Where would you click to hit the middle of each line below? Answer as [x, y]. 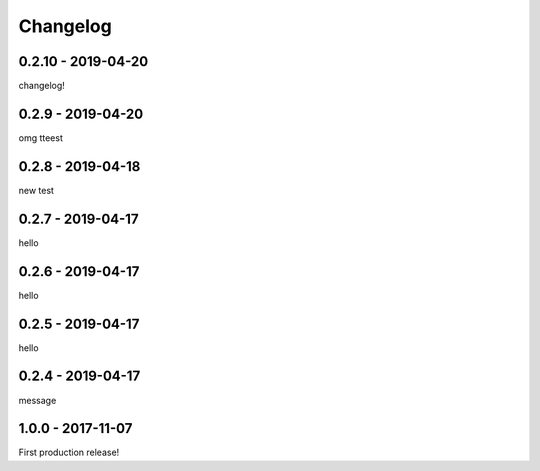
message [37, 400]
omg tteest [41, 137]
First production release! [69, 452]
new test [36, 190]
